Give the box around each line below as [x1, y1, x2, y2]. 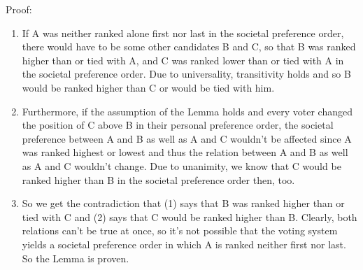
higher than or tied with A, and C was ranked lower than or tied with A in [22, 52, 344, 67]
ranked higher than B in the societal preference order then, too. [22, 172, 295, 187]
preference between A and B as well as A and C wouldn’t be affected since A [22, 131, 352, 145]
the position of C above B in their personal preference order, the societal [22, 118, 334, 132]
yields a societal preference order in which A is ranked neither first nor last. [22, 236, 346, 251]
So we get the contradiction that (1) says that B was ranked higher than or [22, 196, 345, 211]
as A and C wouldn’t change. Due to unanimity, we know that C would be [22, 158, 341, 173]
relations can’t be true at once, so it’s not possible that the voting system [22, 223, 338, 238]
